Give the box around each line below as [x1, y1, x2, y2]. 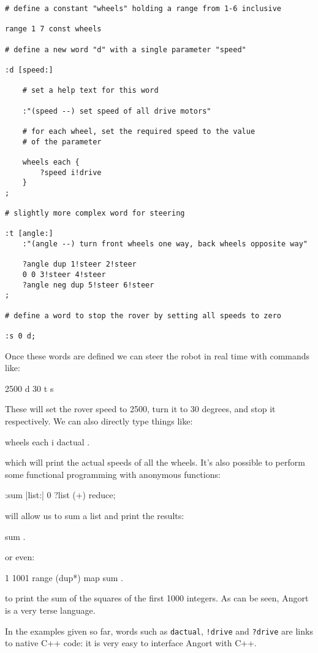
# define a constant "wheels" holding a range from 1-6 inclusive [5, 4, 282, 13]
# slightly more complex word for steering [5, 209, 185, 218]
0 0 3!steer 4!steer [22, 270, 106, 280]
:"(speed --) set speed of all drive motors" [22, 106, 211, 115]
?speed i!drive [40, 168, 102, 177]
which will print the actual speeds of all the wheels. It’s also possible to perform [5, 456, 305, 469]
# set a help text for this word [22, 86, 159, 95]
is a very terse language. [5, 603, 96, 616]
